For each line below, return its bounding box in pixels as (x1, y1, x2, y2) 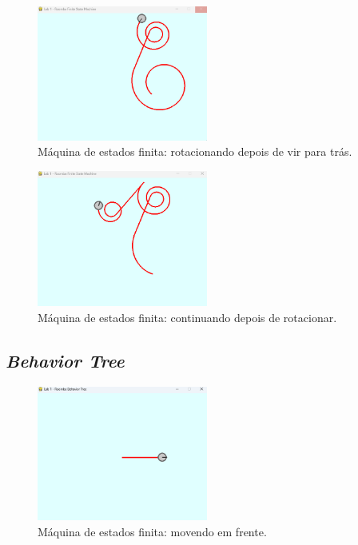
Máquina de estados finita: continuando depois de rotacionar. (38, 308, 337, 325)
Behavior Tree (6, 348, 125, 372)
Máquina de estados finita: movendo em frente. (38, 523, 267, 539)
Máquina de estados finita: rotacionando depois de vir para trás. (38, 143, 352, 160)
